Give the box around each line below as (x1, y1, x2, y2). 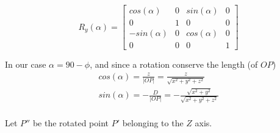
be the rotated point (32, 116, 109, 129)
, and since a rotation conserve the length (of (90, 58, 258, 71)
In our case (5, 58, 46, 71)
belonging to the (122, 116, 184, 129)
